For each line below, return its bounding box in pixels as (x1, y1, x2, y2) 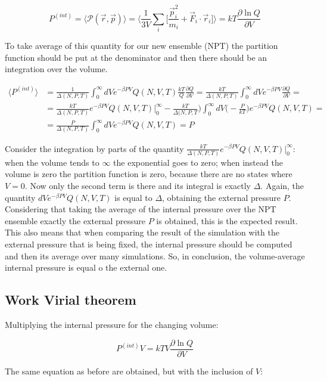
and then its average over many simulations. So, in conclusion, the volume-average (5, 249, 305, 262)
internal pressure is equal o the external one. (5, 261, 167, 274)
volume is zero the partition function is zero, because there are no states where (5, 168, 292, 180)
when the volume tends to (5, 156, 99, 168)
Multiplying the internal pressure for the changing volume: (5, 318, 219, 330)
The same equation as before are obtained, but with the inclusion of (5, 364, 253, 377)
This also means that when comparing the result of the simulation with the (5, 226, 279, 238)
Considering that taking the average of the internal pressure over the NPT (5, 203, 276, 215)
